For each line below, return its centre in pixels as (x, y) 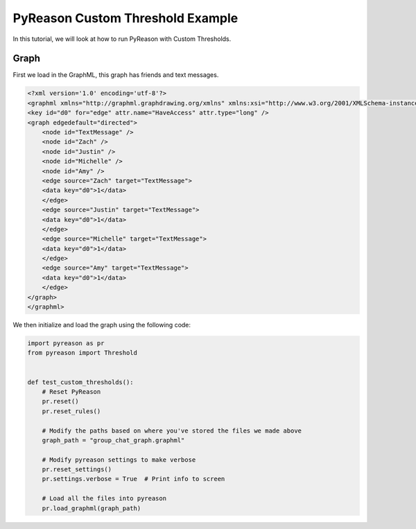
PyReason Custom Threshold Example (125, 18)
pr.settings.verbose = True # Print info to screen (133, 479)
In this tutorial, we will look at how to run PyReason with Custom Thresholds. (122, 39)
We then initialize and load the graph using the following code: (102, 325)
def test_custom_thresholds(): (81, 382)
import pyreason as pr (66, 343)
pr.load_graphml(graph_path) (92, 508)
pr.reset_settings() (77, 469)
